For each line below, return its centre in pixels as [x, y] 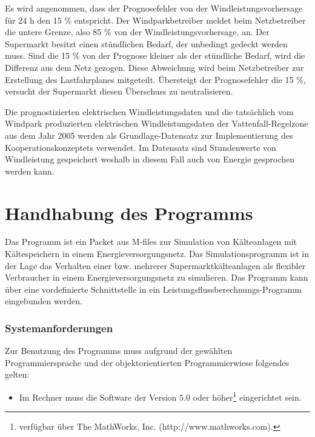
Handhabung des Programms [129, 212]
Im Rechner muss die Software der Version [98, 397]
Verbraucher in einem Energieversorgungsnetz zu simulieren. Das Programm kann [157, 277]
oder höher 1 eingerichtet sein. [247, 396]
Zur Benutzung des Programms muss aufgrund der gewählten [119, 351]
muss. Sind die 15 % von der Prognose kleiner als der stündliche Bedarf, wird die [155, 55]
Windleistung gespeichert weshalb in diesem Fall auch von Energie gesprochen [150, 159]
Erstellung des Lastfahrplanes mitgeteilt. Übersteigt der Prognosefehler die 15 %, [155, 79]
